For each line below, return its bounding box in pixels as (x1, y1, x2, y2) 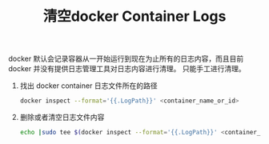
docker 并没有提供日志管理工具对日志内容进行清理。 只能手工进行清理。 (8, 64, 246, 74)
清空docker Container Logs (42, 7, 227, 26)
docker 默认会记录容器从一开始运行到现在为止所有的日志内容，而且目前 (8, 54, 244, 64)
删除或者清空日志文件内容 (19, 113, 105, 122)
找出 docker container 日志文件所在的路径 (19, 81, 158, 90)
